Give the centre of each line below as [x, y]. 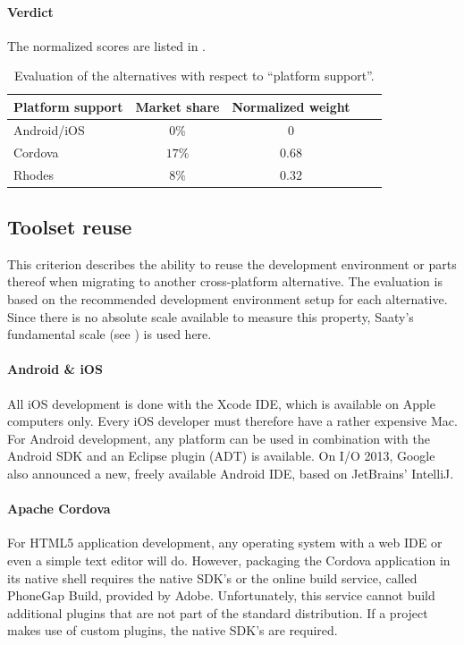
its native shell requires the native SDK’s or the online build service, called [212, 577]
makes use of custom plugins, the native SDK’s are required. [173, 630]
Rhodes [34, 174]
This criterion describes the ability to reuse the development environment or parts [232, 263]
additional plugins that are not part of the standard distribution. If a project [218, 612]
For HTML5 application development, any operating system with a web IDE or [225, 543]
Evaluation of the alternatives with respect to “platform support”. [194, 76]
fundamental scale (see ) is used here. [110, 334]
